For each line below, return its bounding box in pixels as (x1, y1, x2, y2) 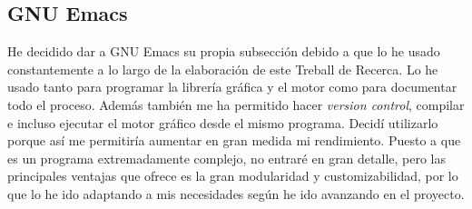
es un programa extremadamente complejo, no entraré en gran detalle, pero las (7, 148, 447, 167)
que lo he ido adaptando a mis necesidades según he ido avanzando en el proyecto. (7, 184, 465, 203)
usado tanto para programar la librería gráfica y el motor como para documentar (7, 77, 457, 96)
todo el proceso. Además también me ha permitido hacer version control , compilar (7, 95, 465, 114)
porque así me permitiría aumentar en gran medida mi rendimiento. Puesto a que (7, 131, 461, 150)
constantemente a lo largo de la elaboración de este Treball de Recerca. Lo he (7, 59, 438, 78)
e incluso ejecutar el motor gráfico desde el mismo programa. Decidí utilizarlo (7, 113, 438, 132)
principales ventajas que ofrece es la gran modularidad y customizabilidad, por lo (7, 166, 458, 185)
